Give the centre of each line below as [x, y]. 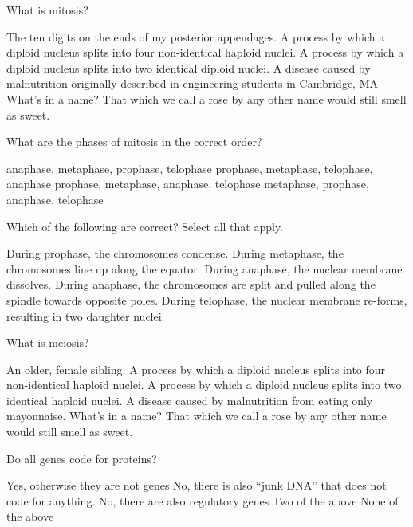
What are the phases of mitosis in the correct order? [134, 142]
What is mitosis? [47, 10]
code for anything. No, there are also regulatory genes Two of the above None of [203, 500]
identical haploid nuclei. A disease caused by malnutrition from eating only [190, 400]
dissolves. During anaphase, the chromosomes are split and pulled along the [191, 284]
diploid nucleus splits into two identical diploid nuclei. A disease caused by [189, 67]
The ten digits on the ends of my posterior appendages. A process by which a [196, 36]
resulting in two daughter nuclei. [86, 315]
